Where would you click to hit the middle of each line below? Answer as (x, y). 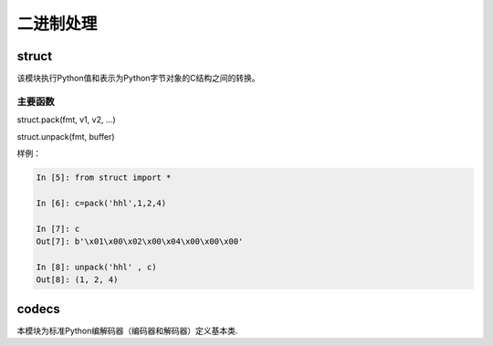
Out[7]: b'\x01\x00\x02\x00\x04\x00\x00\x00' (140, 241)
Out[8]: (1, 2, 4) (77, 280)
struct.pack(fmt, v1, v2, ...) (66, 120)
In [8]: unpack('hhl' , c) (96, 267)
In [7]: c (58, 229)
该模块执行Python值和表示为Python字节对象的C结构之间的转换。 (138, 79)
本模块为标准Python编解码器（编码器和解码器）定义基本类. (127, 330)
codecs (39, 309)
